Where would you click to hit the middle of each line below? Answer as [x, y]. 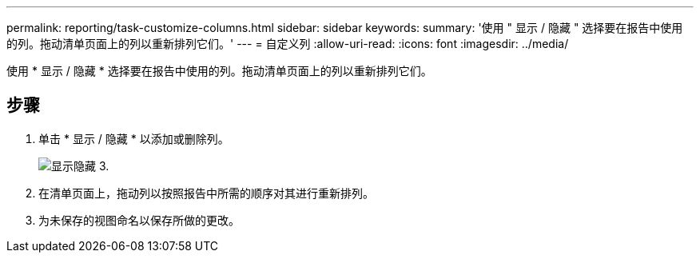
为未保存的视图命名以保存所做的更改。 [139, 220]
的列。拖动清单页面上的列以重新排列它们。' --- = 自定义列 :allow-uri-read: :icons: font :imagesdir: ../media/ [288, 44]
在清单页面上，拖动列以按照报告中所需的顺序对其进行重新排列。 [206, 193]
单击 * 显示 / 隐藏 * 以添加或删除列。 [134, 138]
